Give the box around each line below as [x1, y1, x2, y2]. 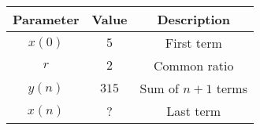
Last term [166, 102, 221, 120]
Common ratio [154, 56, 234, 74]
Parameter [13, 10, 80, 28]
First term [165, 34, 222, 52]
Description [157, 10, 231, 28]
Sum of [139, 79, 179, 97]
